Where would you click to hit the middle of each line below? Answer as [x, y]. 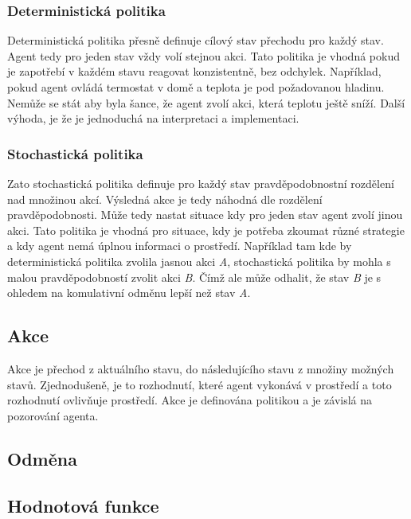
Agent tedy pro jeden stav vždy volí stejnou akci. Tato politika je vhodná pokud [204, 55]
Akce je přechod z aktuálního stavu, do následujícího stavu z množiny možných [201, 368]
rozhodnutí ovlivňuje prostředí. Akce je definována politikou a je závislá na [190, 400]
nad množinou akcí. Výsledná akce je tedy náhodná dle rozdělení [165, 199]
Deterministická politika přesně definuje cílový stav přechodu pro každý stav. [196, 40]
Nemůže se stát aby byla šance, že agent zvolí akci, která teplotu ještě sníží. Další [206, 102]
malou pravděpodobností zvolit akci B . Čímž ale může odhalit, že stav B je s [194, 277]
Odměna [42, 458]
